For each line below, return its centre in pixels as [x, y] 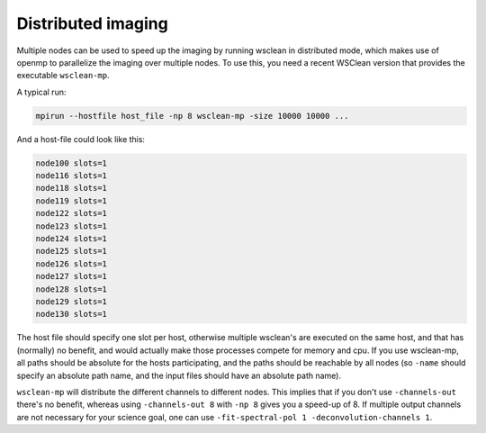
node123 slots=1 [72, 226]
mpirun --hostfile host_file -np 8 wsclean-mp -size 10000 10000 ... [192, 116]
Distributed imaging [92, 23]
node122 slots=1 [72, 213]
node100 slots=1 [72, 163]
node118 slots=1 [72, 188]
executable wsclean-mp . [63, 76]
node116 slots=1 [72, 176]
